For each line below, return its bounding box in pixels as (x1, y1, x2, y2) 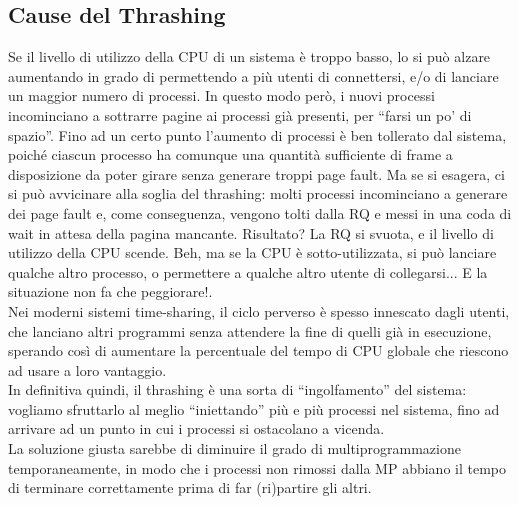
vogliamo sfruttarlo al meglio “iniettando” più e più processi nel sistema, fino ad (8, 398, 500, 419)
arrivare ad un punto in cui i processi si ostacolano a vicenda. (8, 418, 385, 439)
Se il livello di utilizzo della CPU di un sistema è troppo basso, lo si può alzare (8, 46, 491, 67)
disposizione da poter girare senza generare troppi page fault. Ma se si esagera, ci (8, 163, 505, 184)
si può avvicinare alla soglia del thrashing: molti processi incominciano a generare (8, 183, 508, 204)
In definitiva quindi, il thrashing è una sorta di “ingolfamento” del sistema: (8, 379, 467, 400)
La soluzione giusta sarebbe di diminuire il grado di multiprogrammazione (8, 438, 461, 459)
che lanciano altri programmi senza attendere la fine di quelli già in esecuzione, (8, 320, 492, 341)
